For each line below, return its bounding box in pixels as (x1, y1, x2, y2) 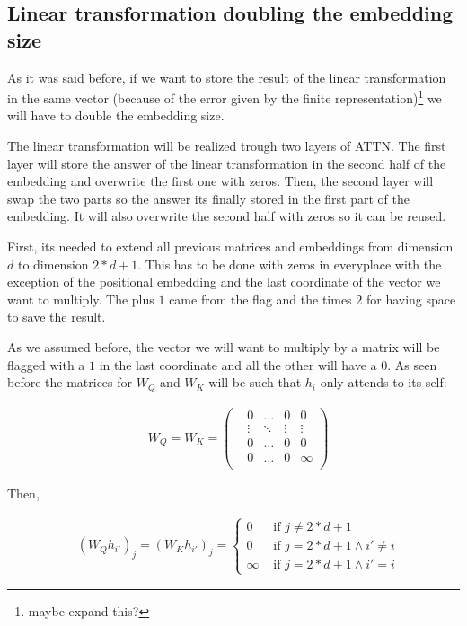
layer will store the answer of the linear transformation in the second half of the (7, 154, 446, 172)
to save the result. (7, 307, 106, 326)
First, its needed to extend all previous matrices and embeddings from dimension (7, 237, 454, 255)
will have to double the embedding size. (7, 106, 225, 125)
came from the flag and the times (169, 289, 352, 308)
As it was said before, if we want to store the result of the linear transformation (7, 67, 446, 86)
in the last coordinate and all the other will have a (99, 355, 377, 374)
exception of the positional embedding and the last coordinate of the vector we (7, 272, 441, 291)
